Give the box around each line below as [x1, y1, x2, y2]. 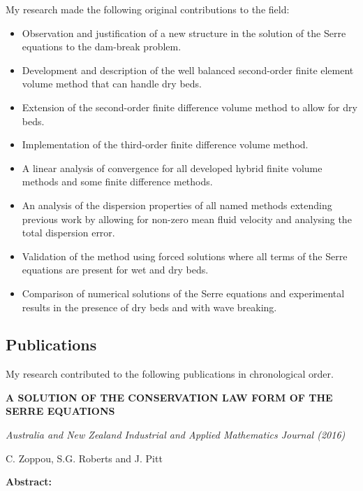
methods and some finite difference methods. [22, 174, 213, 189]
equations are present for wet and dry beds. [22, 262, 209, 277]
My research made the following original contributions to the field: [6, 2, 290, 16]
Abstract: [6, 474, 52, 489]
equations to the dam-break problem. [22, 39, 181, 54]
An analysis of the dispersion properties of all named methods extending [22, 197, 332, 212]
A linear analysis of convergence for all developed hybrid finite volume [22, 160, 323, 175]
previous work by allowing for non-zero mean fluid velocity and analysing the [22, 211, 352, 226]
